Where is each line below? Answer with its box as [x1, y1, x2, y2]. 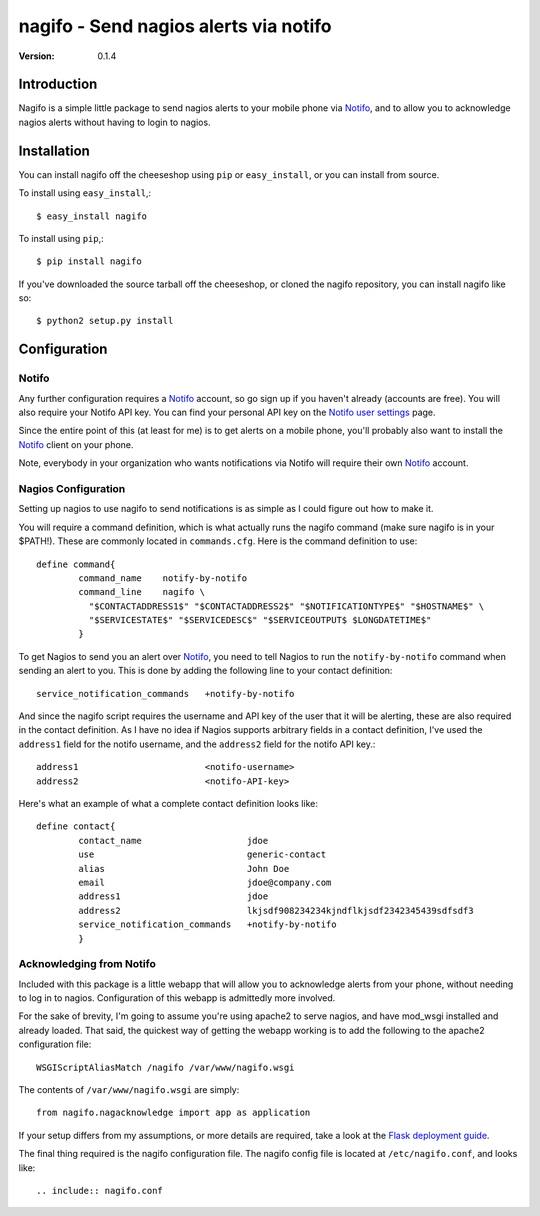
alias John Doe [78, 863, 290, 874]
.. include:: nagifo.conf [36, 1185, 164, 1196]
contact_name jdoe [78, 835, 269, 846]
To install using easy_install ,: [18, 187, 152, 199]
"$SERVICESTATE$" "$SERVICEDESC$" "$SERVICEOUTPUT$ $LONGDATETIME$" [88, 615, 432, 626]
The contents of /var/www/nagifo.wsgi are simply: [18, 1083, 240, 1095]
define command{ [36, 558, 116, 570]
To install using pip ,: [18, 232, 104, 244]
